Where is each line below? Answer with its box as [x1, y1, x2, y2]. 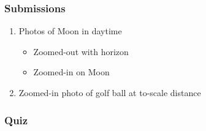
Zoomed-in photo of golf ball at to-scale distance [18, 86, 201, 99]
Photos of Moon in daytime [18, 24, 122, 37]
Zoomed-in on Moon [33, 65, 110, 78]
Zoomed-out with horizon [33, 45, 129, 58]
